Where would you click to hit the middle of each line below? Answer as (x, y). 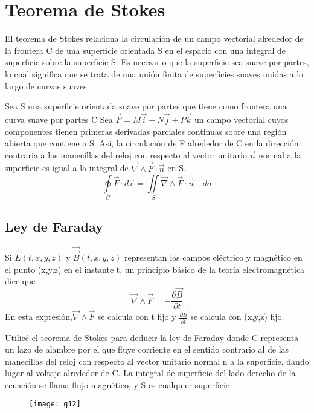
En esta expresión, (39, 317)
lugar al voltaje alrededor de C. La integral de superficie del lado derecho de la (150, 373)
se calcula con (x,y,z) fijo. (237, 317)
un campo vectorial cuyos (241, 119)
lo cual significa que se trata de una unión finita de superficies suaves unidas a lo (154, 73)
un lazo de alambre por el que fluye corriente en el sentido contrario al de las (147, 349)
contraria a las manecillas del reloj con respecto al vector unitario (126, 154)
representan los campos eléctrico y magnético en (213, 257)
